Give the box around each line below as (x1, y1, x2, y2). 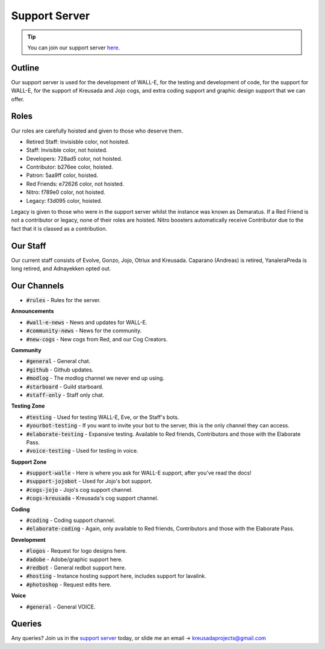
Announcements (11, 308, 54, 315)
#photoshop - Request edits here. (26, 581, 112, 588)
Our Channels (11, 281, 64, 291)
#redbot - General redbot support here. (26, 564, 126, 571)
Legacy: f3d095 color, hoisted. (26, 197, 102, 204)
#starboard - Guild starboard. (26, 383, 104, 390)
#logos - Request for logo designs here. (26, 547, 128, 554)
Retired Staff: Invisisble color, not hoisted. (26, 138, 129, 145)
